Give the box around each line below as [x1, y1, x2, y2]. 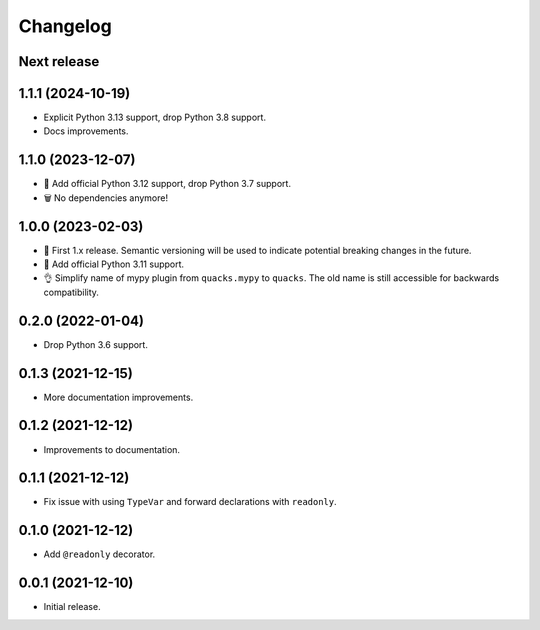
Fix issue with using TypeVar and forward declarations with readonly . [43, 496, 337, 508]
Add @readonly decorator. [43, 548, 156, 560]
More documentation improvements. [43, 391, 194, 403]
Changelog [18, 15, 112, 37]
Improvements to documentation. [43, 443, 180, 455]
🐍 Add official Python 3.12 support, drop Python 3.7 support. [43, 178, 292, 190]
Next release [18, 53, 100, 70]
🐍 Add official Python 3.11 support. [43, 258, 185, 270]
